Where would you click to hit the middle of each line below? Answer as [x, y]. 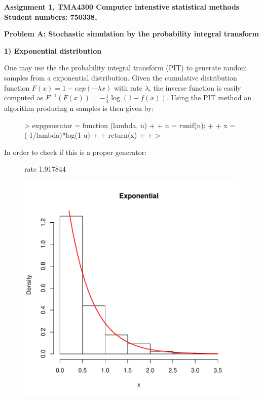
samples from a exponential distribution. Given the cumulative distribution [121, 77]
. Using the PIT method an [209, 97]
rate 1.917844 [45, 169]
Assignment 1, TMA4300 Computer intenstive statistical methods [122, 7]
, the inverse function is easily [195, 87]
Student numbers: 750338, [51, 16]
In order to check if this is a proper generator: [76, 152]
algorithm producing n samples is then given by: [79, 108]
